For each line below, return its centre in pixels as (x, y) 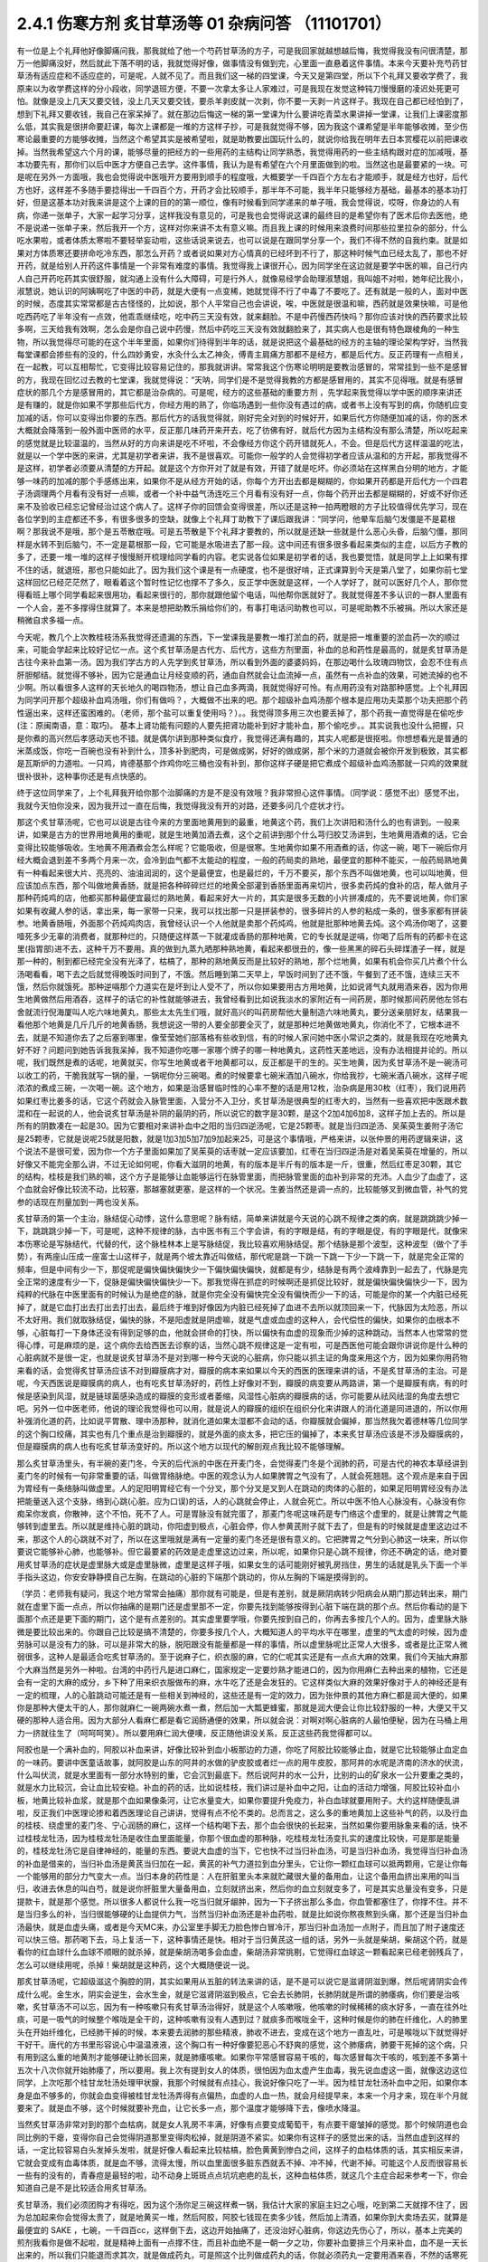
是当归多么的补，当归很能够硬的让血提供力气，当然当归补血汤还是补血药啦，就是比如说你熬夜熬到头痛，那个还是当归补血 (242, 1915)
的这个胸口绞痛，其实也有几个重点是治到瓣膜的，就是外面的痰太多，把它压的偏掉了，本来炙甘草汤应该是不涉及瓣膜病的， (242, 1433)
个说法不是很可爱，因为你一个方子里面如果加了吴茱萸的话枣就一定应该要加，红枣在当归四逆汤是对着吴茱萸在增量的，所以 (242, 1151)
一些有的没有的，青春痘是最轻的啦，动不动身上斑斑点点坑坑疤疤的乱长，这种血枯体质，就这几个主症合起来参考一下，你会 (242, 2175)
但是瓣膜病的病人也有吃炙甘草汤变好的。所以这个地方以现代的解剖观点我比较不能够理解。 (183, 1447)
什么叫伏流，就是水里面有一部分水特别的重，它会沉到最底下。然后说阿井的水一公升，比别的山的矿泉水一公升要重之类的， (242, 1774)
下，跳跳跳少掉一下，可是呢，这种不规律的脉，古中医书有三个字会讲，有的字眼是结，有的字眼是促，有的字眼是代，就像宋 (242, 1231)
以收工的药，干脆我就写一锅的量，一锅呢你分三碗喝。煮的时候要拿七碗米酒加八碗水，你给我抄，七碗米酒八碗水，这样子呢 (242, 1075)
